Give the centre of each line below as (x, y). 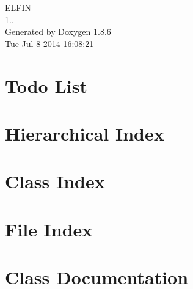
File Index (49, 229)
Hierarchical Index (85, 133)
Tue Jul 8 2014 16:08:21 (49, 43)
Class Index (55, 181)
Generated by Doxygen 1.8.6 (58, 31)
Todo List (46, 85)
